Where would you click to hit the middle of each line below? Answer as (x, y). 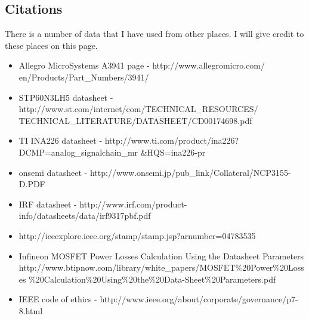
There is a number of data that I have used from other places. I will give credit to (154, 34)
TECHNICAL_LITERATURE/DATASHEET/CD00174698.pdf (135, 120)
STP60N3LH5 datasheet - (66, 97)
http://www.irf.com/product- (133, 204)
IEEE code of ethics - (58, 299)
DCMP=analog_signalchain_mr (78, 152)
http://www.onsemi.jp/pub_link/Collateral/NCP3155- (190, 172)
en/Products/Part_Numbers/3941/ (84, 77)
